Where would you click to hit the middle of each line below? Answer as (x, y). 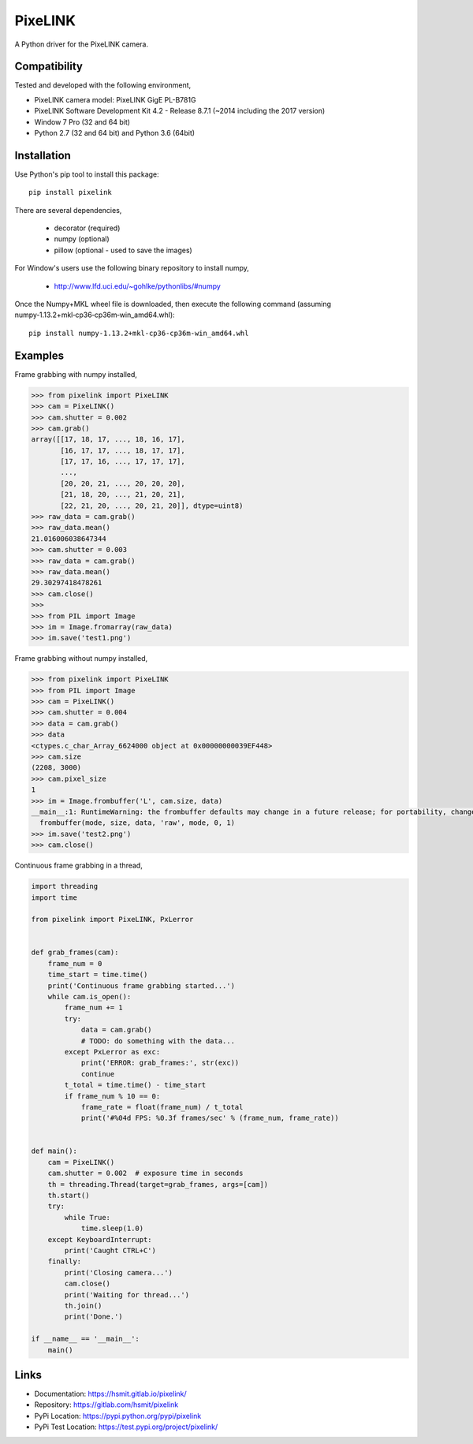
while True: (87, 1217)
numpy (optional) (82, 239)
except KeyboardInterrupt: (100, 1239)
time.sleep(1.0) (112, 1229)
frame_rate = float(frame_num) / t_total (162, 1107)
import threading (65, 886)
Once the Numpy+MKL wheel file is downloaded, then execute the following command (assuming (173, 304)
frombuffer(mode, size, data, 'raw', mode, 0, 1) (138, 823)
